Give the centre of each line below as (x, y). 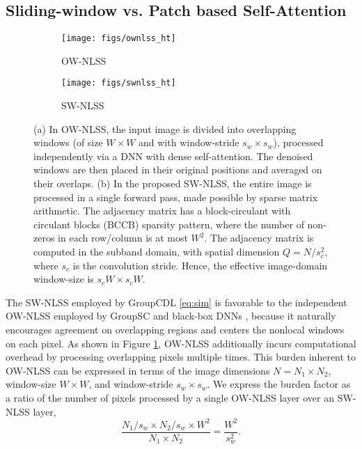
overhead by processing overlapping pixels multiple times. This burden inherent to (181, 357)
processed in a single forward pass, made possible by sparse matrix (176, 197)
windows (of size (68, 142)
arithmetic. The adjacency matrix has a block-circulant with (162, 211)
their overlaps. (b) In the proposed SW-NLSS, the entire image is (173, 183)
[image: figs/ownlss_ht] (119, 39)
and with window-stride (189, 142)
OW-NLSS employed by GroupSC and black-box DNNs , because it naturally (171, 316)
